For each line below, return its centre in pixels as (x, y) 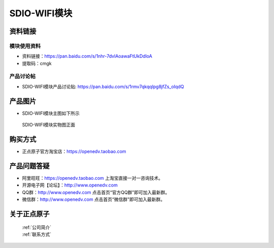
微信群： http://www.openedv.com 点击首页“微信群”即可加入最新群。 (93, 199)
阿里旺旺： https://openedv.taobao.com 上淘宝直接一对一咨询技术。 (93, 178)
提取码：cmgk (37, 63)
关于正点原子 (29, 214)
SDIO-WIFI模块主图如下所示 (51, 113)
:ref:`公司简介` (37, 227)
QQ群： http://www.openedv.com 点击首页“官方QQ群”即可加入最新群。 (96, 192)
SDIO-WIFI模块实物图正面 (49, 125)
